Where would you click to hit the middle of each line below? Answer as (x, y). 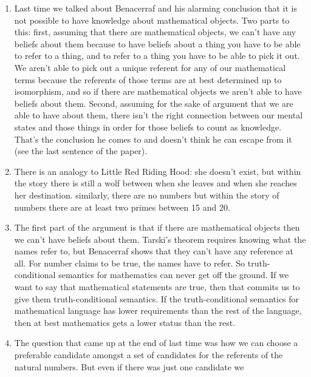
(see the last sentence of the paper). (81, 151)
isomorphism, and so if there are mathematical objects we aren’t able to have (158, 91)
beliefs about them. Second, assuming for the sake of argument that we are (154, 103)
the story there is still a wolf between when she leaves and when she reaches (155, 183)
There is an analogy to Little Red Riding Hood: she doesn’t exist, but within (158, 171)
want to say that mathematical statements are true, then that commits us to (157, 287)
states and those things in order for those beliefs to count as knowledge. (148, 127)
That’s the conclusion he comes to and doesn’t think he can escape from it (153, 139)
